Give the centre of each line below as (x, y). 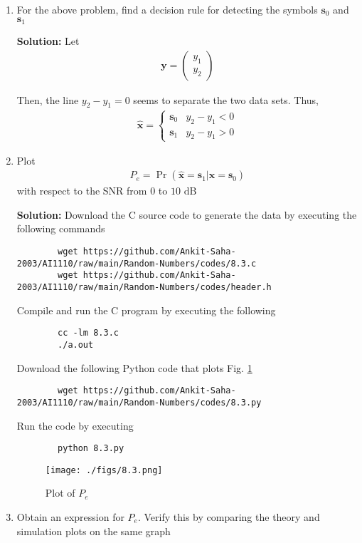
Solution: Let (48, 41)
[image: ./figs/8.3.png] (104, 470)
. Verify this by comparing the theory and (229, 517)
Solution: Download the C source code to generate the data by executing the (187, 214)
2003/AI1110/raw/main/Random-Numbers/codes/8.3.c (137, 263)
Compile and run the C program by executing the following (146, 310)
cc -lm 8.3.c (88, 333)
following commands (61, 228)
